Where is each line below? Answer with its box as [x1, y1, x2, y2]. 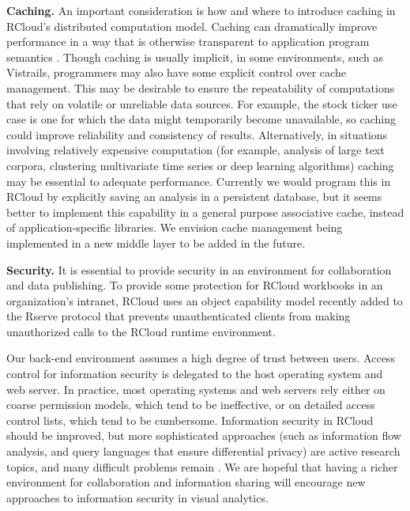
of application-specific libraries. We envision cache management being [6, 219, 343, 236]
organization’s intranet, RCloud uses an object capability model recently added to [6, 292, 403, 308]
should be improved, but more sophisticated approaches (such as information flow [6, 427, 401, 444]
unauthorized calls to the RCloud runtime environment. [6, 323, 276, 339]
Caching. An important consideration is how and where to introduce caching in [6, 2, 396, 18]
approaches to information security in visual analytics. [6, 489, 269, 505]
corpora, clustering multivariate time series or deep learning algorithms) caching [6, 157, 394, 173]
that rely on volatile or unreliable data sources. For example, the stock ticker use [6, 95, 397, 112]
